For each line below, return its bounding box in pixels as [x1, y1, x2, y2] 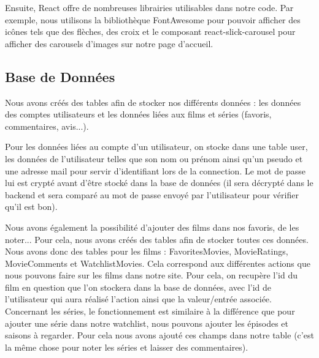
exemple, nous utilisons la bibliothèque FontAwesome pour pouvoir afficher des [5, 13, 301, 26]
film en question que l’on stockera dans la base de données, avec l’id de [5, 280, 271, 293]
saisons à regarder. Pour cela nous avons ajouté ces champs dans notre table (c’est [5, 329, 314, 341]
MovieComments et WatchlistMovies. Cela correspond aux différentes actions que [5, 256, 310, 269]
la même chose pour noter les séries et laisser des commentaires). [5, 340, 248, 353]
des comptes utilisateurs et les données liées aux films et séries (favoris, [5, 108, 272, 121]
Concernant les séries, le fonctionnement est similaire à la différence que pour [5, 305, 295, 318]
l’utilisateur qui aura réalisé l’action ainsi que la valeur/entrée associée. [5, 293, 272, 305]
